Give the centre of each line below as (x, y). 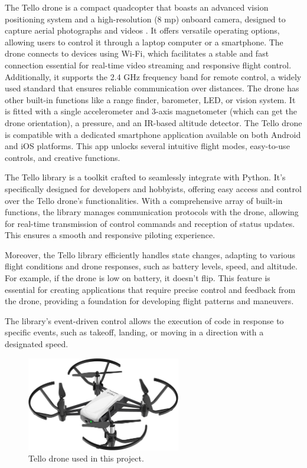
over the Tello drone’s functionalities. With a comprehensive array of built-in (144, 200)
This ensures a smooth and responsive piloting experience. (110, 235)
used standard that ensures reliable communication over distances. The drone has (152, 88)
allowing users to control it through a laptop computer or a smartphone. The (144, 42)
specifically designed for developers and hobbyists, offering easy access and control (153, 188)
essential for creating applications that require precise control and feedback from (150, 289)
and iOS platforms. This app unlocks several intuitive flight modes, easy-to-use (147, 146)
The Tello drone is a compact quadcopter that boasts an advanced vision (137, 7)
